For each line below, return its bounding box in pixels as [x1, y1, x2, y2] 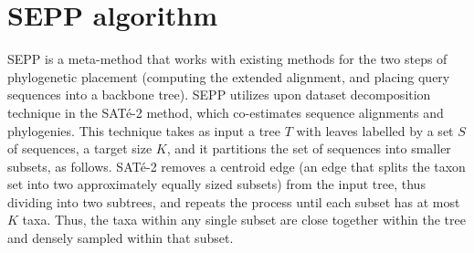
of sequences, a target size [7, 139, 153, 158]
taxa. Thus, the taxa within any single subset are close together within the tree [22, 210, 466, 229]
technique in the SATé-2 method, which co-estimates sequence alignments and [7, 102, 444, 121]
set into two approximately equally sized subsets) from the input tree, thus [7, 174, 426, 194]
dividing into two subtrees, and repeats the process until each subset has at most [7, 192, 460, 211]
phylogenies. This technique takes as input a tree [7, 121, 280, 140]
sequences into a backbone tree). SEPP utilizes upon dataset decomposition [7, 85, 431, 104]
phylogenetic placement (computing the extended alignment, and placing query [7, 67, 450, 86]
